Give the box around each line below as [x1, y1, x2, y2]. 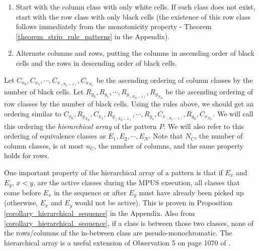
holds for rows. [4, 150, 49, 161]
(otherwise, [4, 197, 38, 208]
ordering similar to [4, 108, 61, 118]
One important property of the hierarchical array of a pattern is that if [4, 167, 223, 177]
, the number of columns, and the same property [94, 140, 244, 151]
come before [4, 187, 41, 197]
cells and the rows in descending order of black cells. [16, 57, 177, 68]
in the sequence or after [54, 187, 127, 197]
